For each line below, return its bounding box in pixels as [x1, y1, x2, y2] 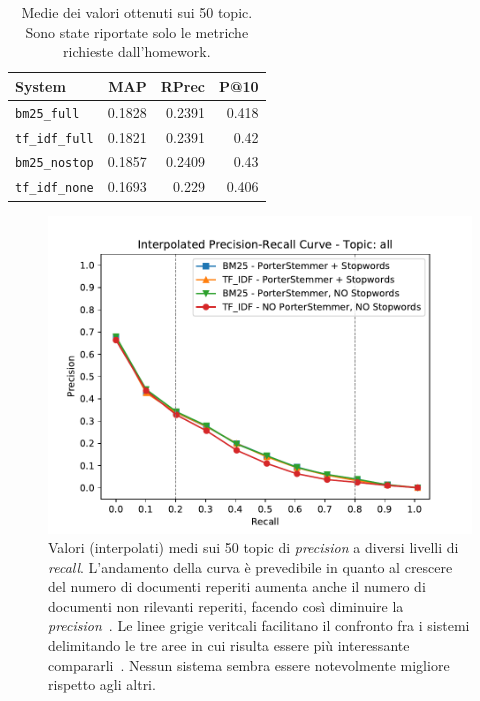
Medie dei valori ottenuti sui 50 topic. [21, 2, 253, 22]
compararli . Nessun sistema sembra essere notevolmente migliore [48, 654, 450, 675]
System [15, 75, 66, 96]
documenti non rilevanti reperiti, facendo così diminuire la [48, 595, 404, 616]
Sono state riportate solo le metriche [25, 21, 249, 42]
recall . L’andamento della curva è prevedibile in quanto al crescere [48, 556, 453, 577]
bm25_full [15, 106, 80, 121]
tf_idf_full [15, 131, 94, 146]
